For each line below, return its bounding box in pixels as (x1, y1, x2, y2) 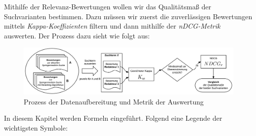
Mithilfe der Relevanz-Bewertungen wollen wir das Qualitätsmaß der (4, 1, 212, 11)
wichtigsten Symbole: (4, 122, 68, 133)
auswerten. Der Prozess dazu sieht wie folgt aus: (4, 30, 150, 40)
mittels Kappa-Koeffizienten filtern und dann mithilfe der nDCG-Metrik (4, 21, 220, 31)
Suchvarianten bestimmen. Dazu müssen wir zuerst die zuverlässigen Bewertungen (4, 11, 253, 21)
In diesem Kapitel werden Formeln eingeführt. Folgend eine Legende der (4, 113, 222, 123)
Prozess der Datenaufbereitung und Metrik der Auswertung (24, 96, 204, 106)
